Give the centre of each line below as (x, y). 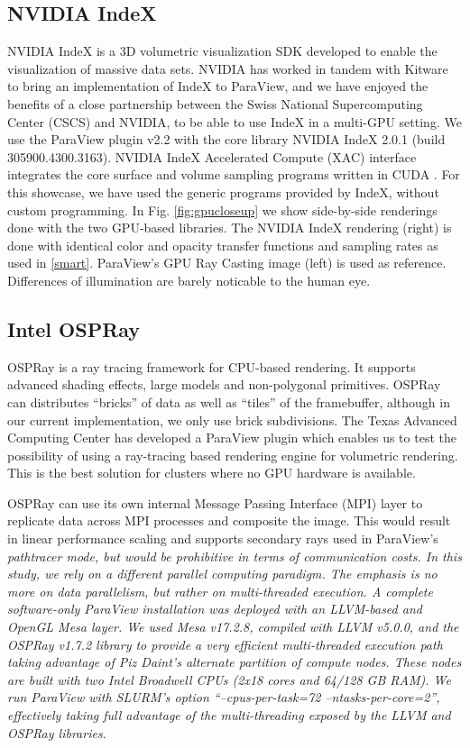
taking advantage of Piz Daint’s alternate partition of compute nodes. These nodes (235, 662)
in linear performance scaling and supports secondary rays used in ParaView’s (223, 538)
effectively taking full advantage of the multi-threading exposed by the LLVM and (229, 715)
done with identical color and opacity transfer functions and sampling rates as (223, 245)
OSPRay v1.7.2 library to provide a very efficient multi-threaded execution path (225, 644)
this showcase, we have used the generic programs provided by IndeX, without (223, 192)
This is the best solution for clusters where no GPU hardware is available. (212, 473)
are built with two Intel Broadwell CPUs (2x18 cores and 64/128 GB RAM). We (229, 679)
